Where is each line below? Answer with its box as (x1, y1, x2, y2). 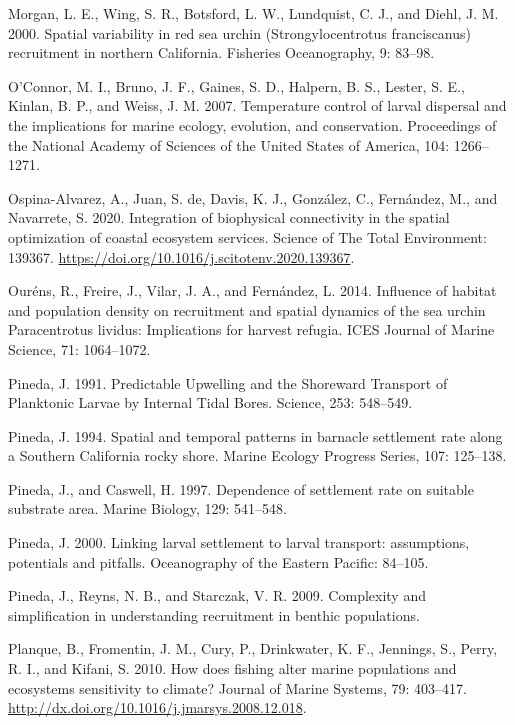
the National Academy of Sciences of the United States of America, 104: (8, 134, 450, 155)
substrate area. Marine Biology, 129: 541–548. (8, 498, 287, 519)
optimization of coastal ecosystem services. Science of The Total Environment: (8, 226, 487, 247)
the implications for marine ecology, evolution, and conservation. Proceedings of (8, 114, 497, 135)
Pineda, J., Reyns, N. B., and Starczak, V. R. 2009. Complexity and (8, 585, 426, 606)
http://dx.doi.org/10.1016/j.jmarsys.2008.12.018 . (8, 697, 307, 718)
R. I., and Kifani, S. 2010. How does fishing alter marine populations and (8, 658, 457, 679)
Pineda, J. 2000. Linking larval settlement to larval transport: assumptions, (8, 532, 470, 553)
